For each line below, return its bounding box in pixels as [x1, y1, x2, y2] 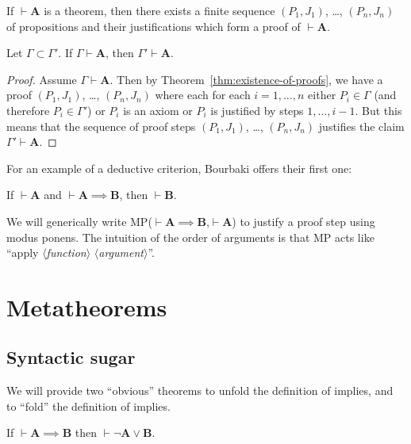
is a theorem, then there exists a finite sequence [44, 2, 275, 18]
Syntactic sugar [6, 345, 136, 369]
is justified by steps [210, 101, 304, 118]
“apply [6, 244, 39, 261]
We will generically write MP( [6, 212, 152, 229]
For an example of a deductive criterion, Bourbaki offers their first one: [6, 159, 352, 176]
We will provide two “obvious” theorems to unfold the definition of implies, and [6, 382, 394, 399]
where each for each [155, 86, 251, 103]
